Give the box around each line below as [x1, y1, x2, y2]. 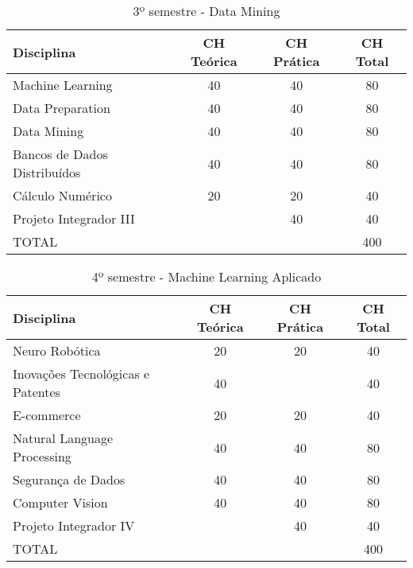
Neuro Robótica [13, 341, 101, 360]
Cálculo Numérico [13, 186, 112, 204]
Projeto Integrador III [13, 209, 135, 228]
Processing [13, 447, 71, 465]
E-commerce [13, 406, 81, 424]
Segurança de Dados [13, 470, 125, 488]
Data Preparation [13, 99, 110, 117]
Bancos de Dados [13, 145, 108, 163]
